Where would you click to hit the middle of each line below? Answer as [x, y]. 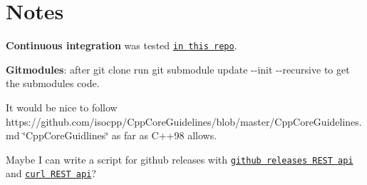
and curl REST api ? [51, 173]
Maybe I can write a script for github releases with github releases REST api [180, 159]
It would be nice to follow [62, 107]
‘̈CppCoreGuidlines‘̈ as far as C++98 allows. [120, 135]
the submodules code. [53, 83]
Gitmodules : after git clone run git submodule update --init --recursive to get [178, 69]
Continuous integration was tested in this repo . [122, 45]
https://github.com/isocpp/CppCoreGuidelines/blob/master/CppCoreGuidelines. [184, 121]
